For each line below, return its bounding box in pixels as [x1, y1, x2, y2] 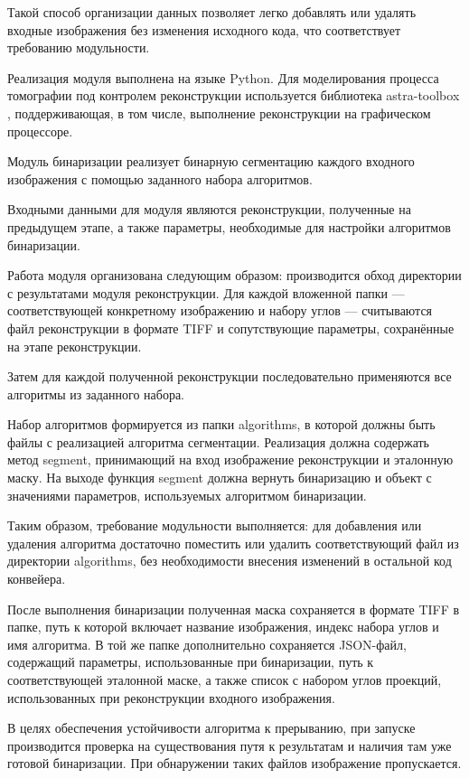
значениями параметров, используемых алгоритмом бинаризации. [7, 485, 367, 504]
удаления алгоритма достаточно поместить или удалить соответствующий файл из [7, 533, 459, 552]
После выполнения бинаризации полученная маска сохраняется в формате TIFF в [7, 599, 460, 618]
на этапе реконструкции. [7, 336, 142, 355]
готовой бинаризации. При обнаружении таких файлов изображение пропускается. [7, 754, 462, 773]
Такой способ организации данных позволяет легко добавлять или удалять [7, 3, 417, 21]
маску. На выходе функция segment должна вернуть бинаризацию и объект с [7, 468, 432, 487]
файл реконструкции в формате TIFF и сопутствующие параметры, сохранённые [7, 318, 455, 337]
